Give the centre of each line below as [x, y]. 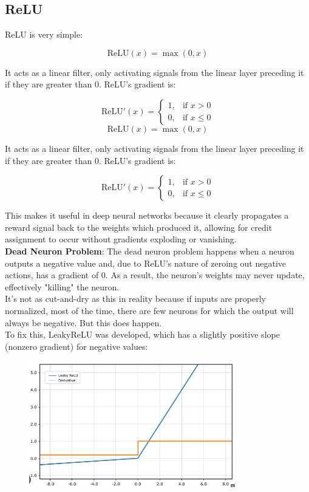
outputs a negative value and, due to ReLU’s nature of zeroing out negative [146, 263]
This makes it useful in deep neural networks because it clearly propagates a [147, 215]
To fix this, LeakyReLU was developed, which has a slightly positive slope [142, 334]
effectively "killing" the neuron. [62, 286]
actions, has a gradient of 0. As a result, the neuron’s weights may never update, [155, 275]
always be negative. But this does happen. [83, 322]
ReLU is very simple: [44, 34]
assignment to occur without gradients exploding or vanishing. [121, 239]
